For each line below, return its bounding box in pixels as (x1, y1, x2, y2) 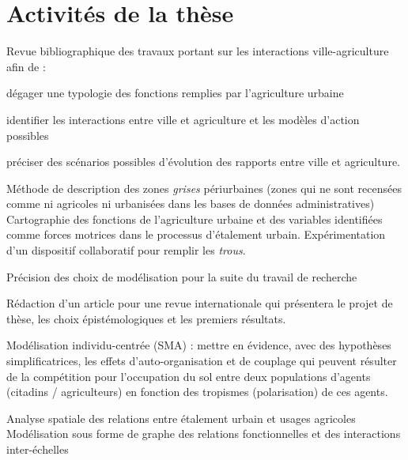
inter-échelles (6, 441, 69, 457)
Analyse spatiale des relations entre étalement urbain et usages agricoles (6, 409, 356, 426)
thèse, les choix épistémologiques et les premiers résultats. (6, 310, 286, 326)
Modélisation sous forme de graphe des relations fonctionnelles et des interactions (6, 425, 401, 442)
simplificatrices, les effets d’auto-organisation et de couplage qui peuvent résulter (6, 353, 397, 369)
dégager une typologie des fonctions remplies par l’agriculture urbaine (6, 85, 344, 101)
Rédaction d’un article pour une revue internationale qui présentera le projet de (6, 295, 393, 311)
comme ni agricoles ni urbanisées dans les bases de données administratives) (6, 195, 375, 212)
